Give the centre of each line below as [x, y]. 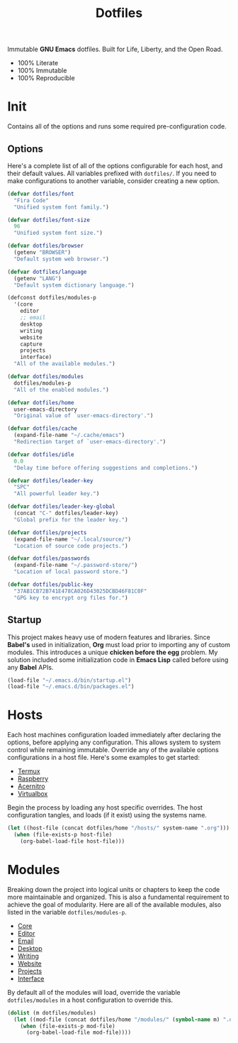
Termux [29, 771]
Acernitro [31, 786]
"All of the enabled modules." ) [62, 390]
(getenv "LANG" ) [38, 278]
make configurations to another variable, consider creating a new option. [114, 181]
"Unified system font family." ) [62, 207]
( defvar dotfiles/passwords [49, 558]
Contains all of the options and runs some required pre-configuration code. [117, 126]
